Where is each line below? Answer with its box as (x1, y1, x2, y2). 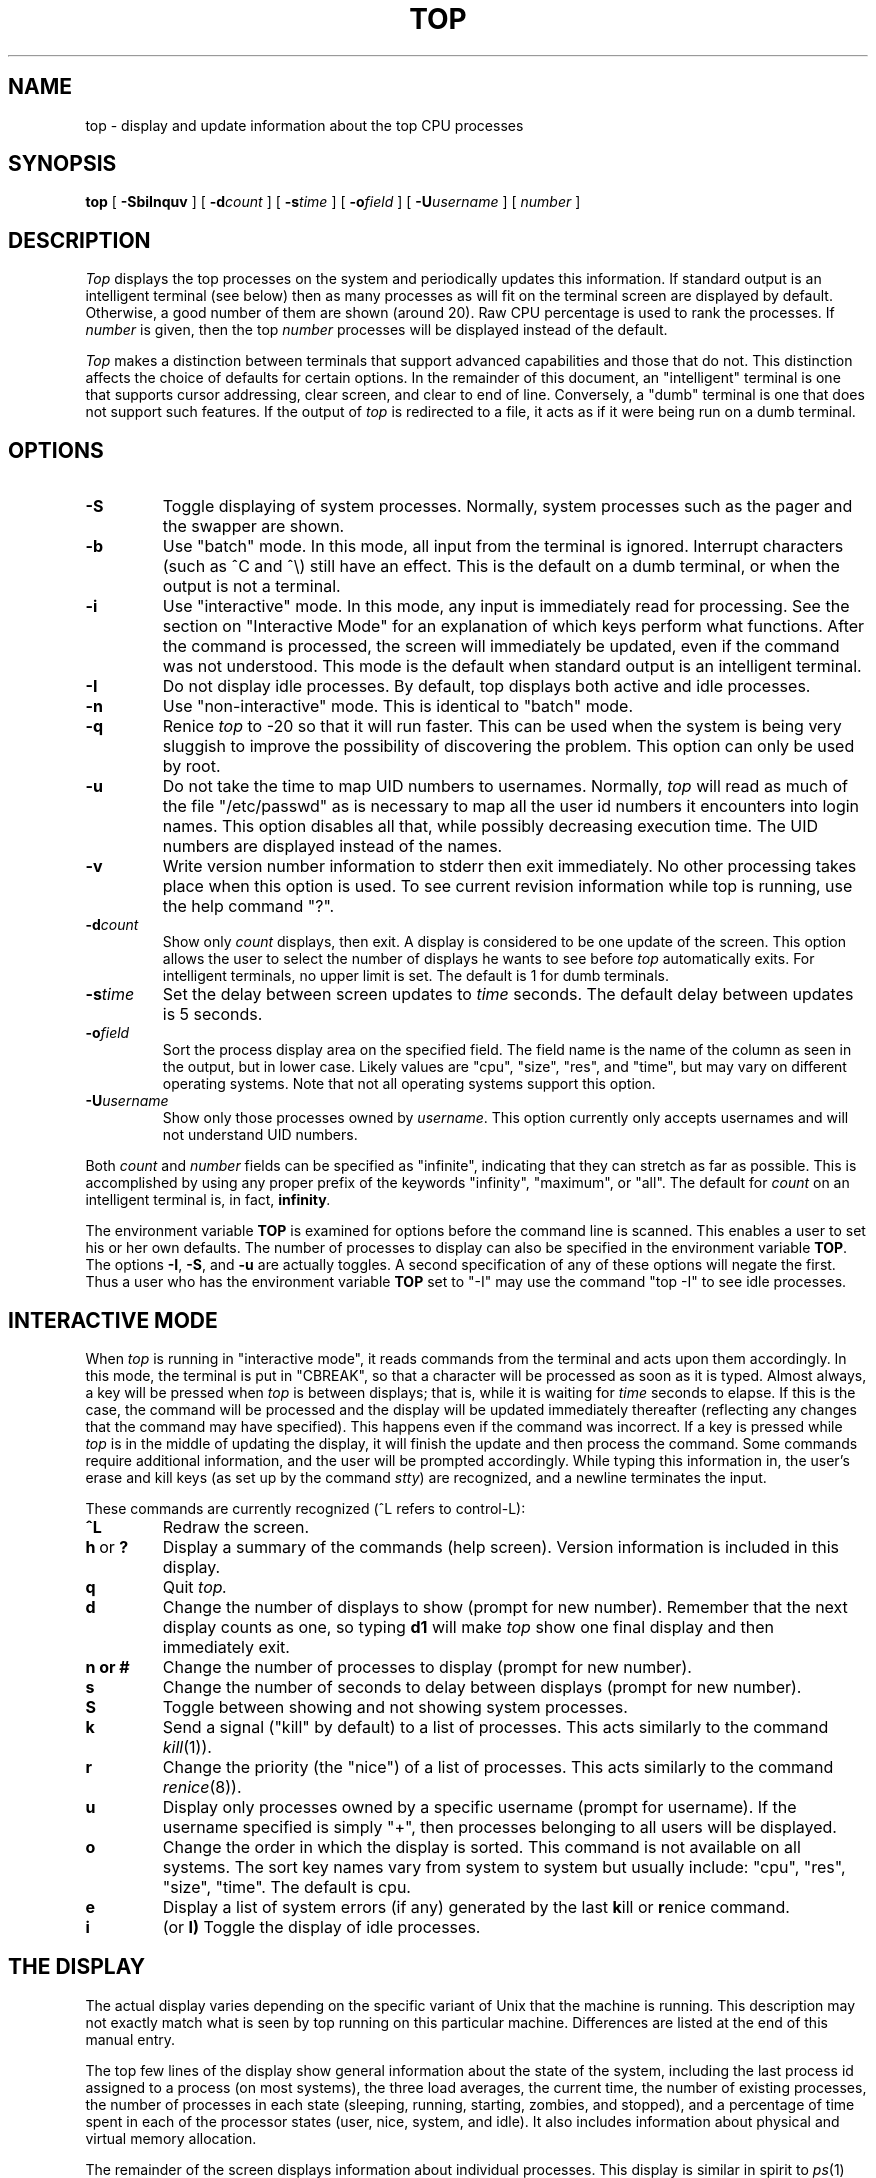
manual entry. (85, 2030, 176, 2048)
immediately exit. (162, 1636, 290, 1657)
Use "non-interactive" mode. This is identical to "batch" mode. (162, 696, 634, 717)
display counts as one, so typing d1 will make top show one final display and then (162, 1616, 774, 1637)
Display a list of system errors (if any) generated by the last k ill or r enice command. (162, 1896, 790, 1917)
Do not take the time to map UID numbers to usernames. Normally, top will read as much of (162, 776, 848, 797)
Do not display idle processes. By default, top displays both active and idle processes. (162, 676, 811, 697)
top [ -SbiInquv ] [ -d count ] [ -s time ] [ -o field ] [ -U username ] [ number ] (85, 193, 581, 211)
